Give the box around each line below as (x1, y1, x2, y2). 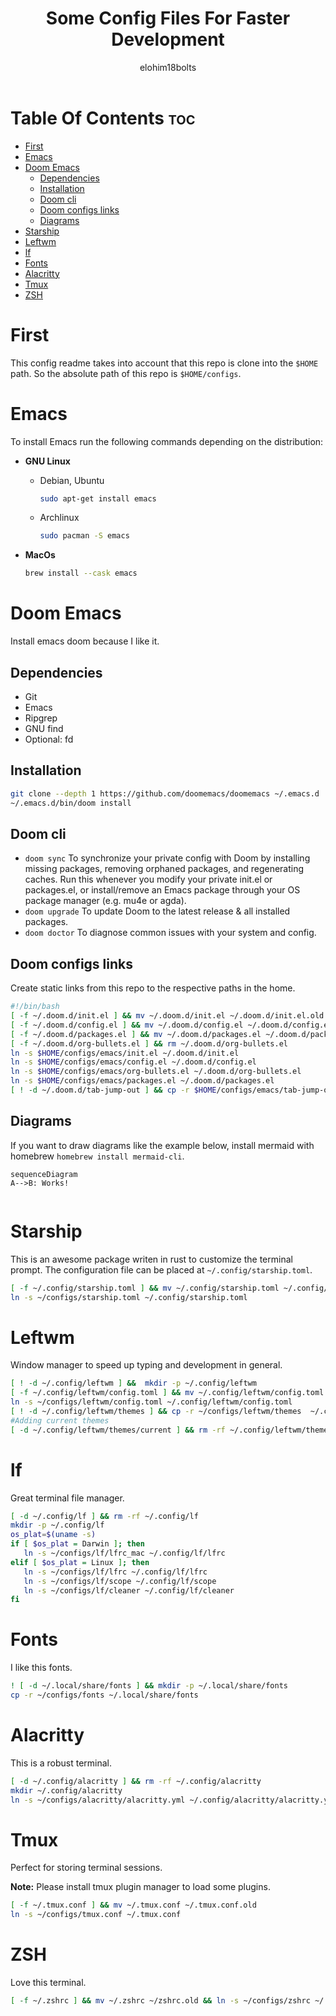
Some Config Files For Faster (45, 7, 291, 30)
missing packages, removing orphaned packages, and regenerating (24, 863, 305, 875)
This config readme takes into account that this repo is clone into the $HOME (10, 357, 319, 369)
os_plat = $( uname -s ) (10, 1530, 97, 1540)
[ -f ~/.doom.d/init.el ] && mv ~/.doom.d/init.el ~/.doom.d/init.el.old (10, 1011, 325, 1021)
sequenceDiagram (10, 1169, 78, 1179)
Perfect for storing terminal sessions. (10, 1862, 163, 1874)
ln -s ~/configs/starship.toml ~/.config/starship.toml (10, 1292, 248, 1302)
